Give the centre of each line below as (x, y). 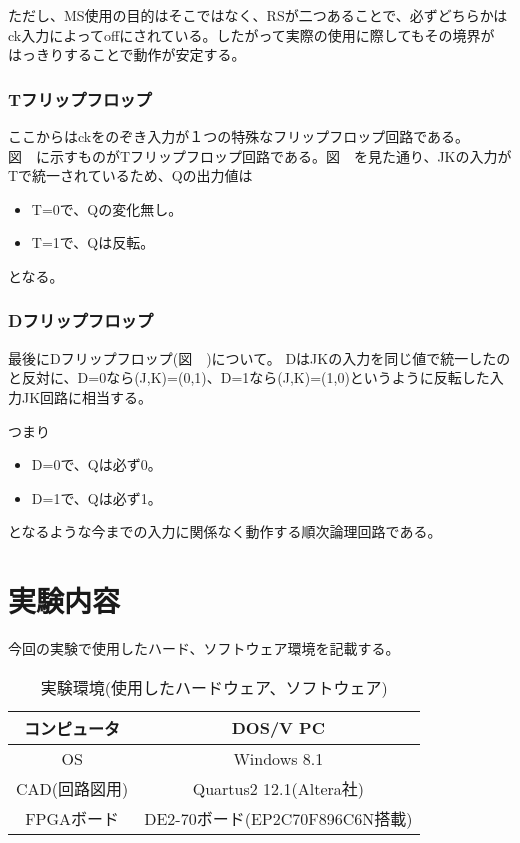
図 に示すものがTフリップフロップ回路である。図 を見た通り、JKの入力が (260, 155)
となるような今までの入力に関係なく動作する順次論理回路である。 (225, 531)
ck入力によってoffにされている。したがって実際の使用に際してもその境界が (251, 34)
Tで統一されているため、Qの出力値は (130, 175)
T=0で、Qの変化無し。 (107, 208)
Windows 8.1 (278, 758)
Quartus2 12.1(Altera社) (278, 788)
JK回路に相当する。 (87, 396)
